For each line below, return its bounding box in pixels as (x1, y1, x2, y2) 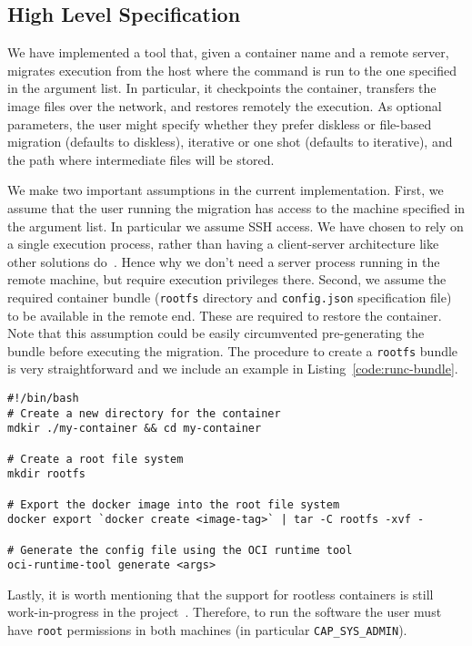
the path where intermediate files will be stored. (7, 149, 275, 169)
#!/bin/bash (7, 392, 79, 405)
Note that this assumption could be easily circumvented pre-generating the (7, 323, 425, 343)
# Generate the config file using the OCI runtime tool (7, 543, 353, 557)
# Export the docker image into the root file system (7, 497, 340, 511)
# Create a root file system (7, 452, 184, 466)
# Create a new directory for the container (7, 406, 281, 420)
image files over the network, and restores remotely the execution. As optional (7, 96, 442, 115)
